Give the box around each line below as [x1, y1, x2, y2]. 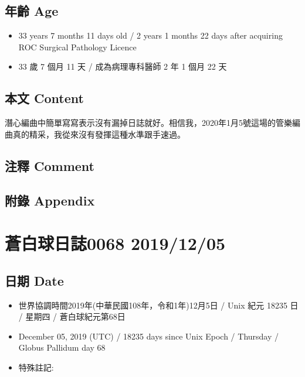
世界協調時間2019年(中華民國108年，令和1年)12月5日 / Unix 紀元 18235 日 [18, 299, 299, 311]
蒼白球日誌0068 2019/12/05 [5, 231, 226, 255]
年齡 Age [5, 2, 59, 20]
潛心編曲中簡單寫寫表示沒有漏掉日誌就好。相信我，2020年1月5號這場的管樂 [5, 116, 292, 129]
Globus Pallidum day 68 [18, 341, 106, 354]
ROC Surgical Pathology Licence [18, 40, 137, 53]
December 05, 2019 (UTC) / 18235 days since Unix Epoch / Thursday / [18, 330, 279, 342]
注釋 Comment [5, 156, 95, 174]
